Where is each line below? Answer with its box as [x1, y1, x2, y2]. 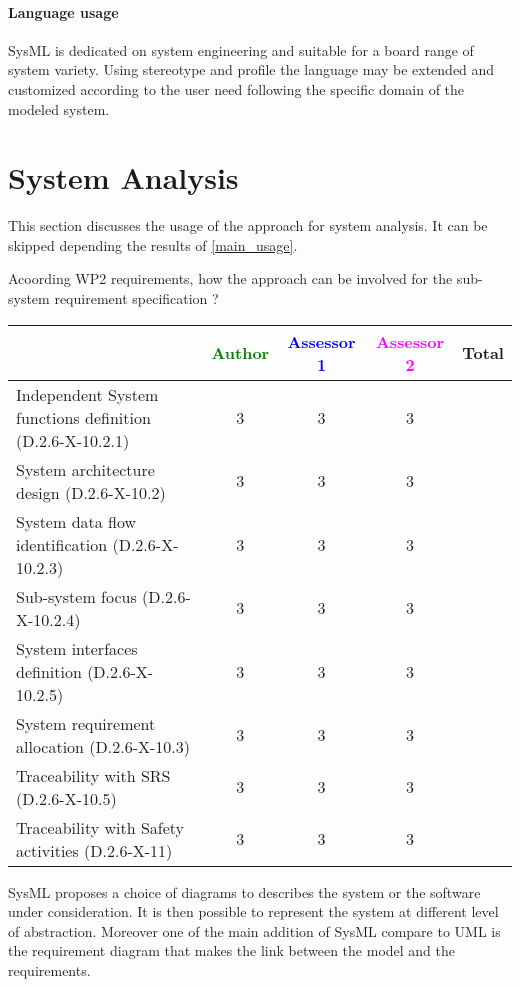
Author [211, 341, 270, 365]
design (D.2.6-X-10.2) [16, 480, 166, 504]
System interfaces [16, 636, 138, 660]
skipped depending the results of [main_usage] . [8, 234, 298, 255]
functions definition [16, 405, 151, 429]
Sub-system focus [16, 584, 137, 608]
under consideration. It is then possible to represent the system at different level [8, 901, 499, 922]
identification [16, 532, 108, 556]
